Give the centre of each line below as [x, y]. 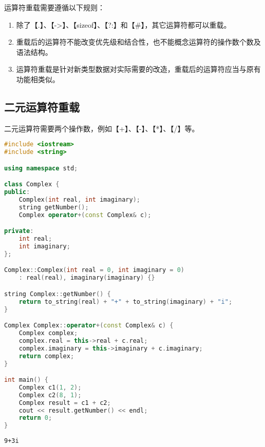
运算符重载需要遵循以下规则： [54, 7]
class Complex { [32, 184]
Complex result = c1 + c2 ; [65, 403]
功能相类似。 [38, 79]
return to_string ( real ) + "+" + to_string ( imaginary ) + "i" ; [126, 302]
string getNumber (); [54, 207]
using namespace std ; [41, 168]
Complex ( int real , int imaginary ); [79, 200]
